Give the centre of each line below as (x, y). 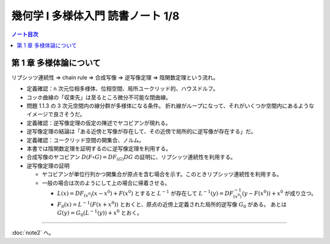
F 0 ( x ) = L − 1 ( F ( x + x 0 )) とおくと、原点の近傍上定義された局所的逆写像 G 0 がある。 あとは (172, 204)
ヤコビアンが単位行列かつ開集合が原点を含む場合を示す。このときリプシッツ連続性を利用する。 (162, 174)
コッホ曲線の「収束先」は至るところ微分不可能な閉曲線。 (99, 97)
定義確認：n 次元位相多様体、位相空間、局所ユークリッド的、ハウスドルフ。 (123, 89)
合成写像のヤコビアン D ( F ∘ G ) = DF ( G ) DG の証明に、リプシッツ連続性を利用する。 (131, 158)
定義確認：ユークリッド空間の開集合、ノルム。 (86, 140)
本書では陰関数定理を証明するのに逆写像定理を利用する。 (99, 148)
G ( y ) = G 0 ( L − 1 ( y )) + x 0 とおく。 (100, 213)
